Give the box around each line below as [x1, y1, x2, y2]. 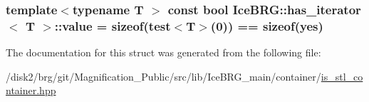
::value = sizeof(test [54, 16, 171, 34]
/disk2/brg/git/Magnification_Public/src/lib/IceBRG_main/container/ [6, 68, 321, 83]
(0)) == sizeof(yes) [210, 16, 323, 34]
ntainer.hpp [6, 83, 56, 98]
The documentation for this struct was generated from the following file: [6, 45, 321, 60]
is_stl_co [321, 68, 363, 83]
